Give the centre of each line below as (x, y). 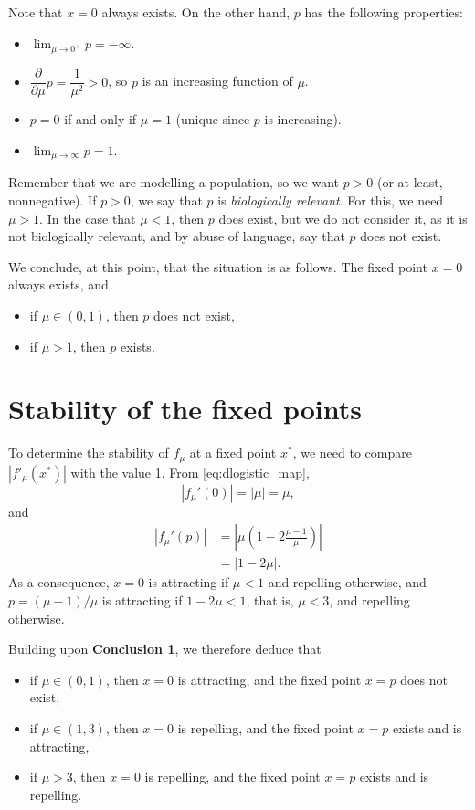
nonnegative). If (53, 200)
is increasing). (303, 119)
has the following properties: (384, 12)
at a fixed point (233, 452)
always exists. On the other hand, (196, 12)
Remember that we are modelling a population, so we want (174, 182)
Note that (36, 12)
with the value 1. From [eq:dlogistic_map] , (190, 472)
